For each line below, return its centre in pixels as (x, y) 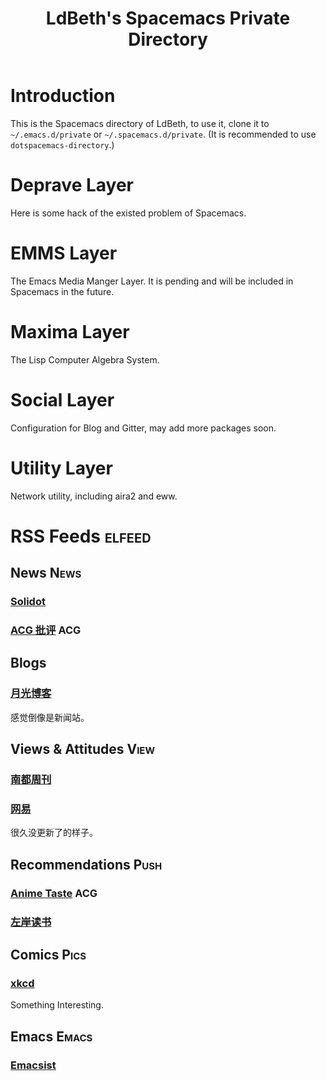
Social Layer (62, 399)
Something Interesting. (57, 1005)
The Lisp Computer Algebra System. (85, 359)
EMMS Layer (64, 253)
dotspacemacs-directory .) (62, 144)
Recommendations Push (86, 864)
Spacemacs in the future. (62, 291)
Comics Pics (48, 954)
